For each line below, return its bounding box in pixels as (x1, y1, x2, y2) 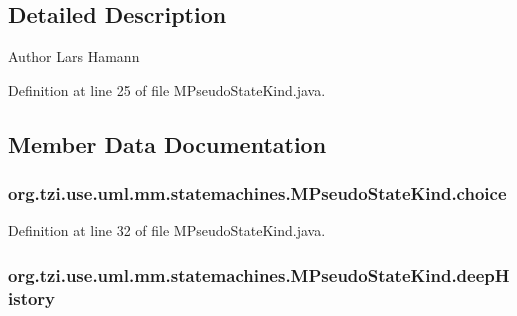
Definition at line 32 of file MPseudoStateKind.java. (8, 220, 326, 241)
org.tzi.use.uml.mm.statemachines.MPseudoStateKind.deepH (8, 262, 510, 287)
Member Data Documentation (8, 128, 327, 159)
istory (8, 285, 56, 310)
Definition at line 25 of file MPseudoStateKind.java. (8, 79, 326, 100)
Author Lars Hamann (8, 46, 140, 67)
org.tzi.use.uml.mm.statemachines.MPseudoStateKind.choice (8, 181, 507, 206)
